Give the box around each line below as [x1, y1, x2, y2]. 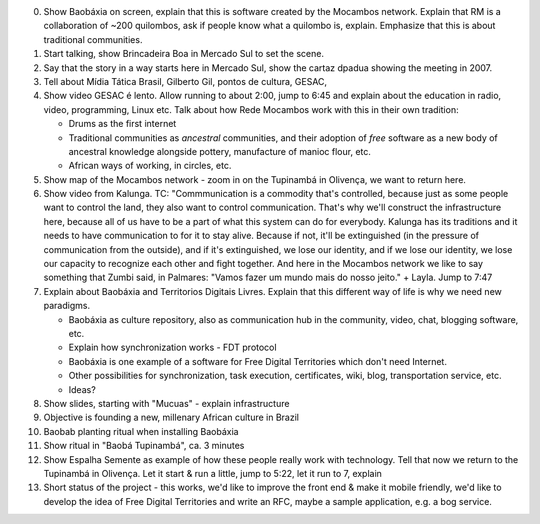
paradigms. [43, 300, 90, 312]
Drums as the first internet [68, 118, 177, 130]
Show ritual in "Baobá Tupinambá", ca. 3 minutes [43, 440, 245, 452]
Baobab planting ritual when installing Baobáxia [43, 425, 239, 437]
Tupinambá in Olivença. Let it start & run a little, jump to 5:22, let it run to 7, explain [43, 467, 382, 479]
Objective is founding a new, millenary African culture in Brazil [43, 411, 300, 424]
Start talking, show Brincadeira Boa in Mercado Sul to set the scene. [43, 48, 325, 60]
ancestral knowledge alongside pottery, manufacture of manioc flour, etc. [68, 145, 372, 157]
